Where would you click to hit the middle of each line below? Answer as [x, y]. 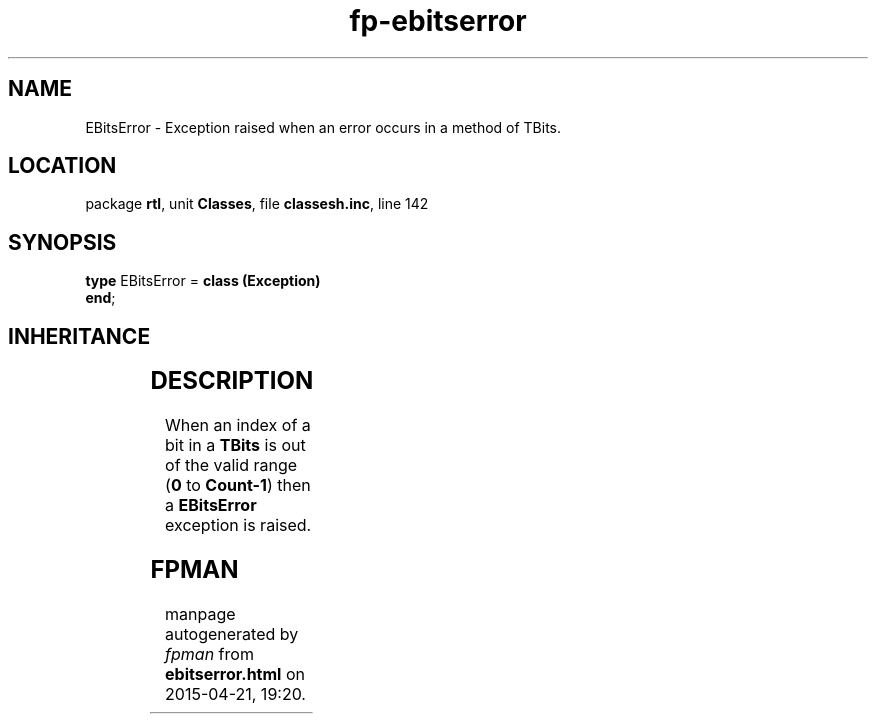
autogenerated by [232, 633]
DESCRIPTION [232, 381]
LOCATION [62, 166]
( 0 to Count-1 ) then [238, 485]
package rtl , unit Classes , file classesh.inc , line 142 [257, 204]
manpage [200, 613]
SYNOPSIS [62, 242]
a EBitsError [211, 505]
